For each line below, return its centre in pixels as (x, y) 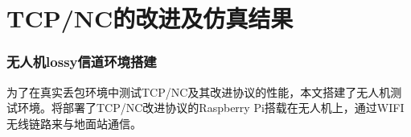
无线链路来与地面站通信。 (74, 123)
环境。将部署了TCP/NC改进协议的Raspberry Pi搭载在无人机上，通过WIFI (211, 108)
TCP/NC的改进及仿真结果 (150, 18)
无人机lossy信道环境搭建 (82, 62)
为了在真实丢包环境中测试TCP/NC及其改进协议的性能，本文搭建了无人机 (199, 91)
